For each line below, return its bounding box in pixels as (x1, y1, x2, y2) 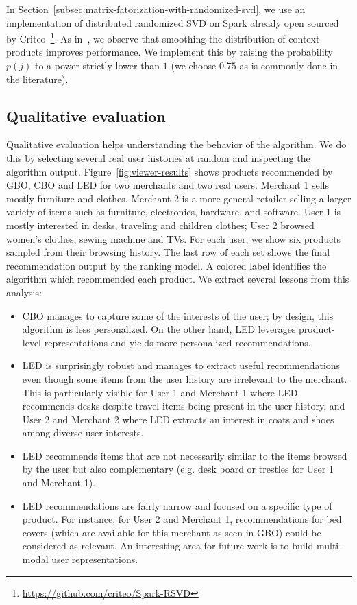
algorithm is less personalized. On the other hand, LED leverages (22, 322, 296, 336)
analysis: (6, 285, 42, 299)
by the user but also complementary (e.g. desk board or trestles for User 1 (22, 462, 334, 476)
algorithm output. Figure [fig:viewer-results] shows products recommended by (6, 164, 333, 178)
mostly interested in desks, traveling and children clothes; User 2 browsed (6, 217, 315, 232)
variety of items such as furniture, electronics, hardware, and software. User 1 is (6, 204, 341, 219)
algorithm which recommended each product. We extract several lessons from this (6, 272, 349, 286)
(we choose (171, 58, 217, 73)
